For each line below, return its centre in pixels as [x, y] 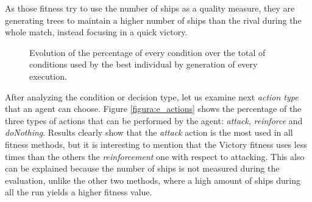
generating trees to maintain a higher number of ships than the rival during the [153, 20]
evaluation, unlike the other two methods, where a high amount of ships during [153, 180]
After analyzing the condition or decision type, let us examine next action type [152, 96]
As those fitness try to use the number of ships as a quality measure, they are [150, 8]
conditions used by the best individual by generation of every [144, 64]
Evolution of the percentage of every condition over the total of [147, 52]
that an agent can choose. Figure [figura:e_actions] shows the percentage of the [153, 109]
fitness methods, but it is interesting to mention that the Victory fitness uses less [156, 144]
